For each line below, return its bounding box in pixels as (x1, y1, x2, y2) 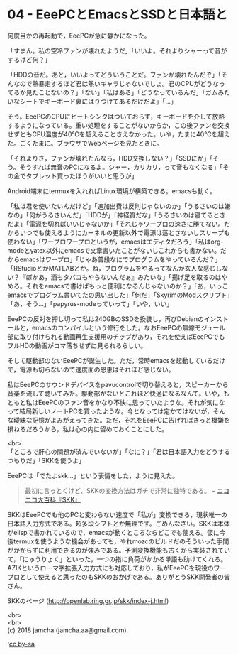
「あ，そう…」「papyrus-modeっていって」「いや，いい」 (7, 299, 174, 308)
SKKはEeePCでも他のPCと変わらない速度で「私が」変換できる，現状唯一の (7, 510, 228, 519)
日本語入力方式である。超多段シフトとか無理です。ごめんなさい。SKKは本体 (7, 519, 230, 528)
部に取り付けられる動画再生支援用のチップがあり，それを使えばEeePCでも (7, 332, 225, 341)
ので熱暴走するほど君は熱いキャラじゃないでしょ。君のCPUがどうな (19, 79, 220, 87)
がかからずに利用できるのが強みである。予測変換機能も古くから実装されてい (7, 546, 230, 554)
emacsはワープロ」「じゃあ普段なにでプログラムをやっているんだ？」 (19, 255, 222, 264)
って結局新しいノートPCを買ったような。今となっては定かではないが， (7, 406, 214, 416)
